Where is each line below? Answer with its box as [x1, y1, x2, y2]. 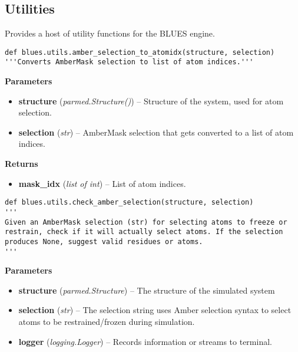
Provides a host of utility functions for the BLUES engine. [5, 27, 215, 40]
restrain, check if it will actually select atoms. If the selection [5, 228, 283, 236]
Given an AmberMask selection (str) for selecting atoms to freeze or [5, 218, 287, 226]
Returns [5, 157, 38, 170]
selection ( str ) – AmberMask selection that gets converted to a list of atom [18, 126, 294, 138]
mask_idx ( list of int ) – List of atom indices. [18, 177, 186, 189]
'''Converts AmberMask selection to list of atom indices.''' [5, 58, 254, 67]
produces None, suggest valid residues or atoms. [5, 237, 203, 246]
